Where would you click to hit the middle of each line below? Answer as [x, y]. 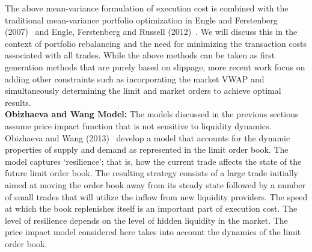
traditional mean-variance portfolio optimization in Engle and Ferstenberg [141, 20]
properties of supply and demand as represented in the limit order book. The [147, 149]
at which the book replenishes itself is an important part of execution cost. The [151, 208]
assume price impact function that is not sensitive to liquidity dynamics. [138, 125]
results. [18, 102]
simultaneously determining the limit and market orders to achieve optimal [143, 91]
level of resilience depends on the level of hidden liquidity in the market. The [146, 220]
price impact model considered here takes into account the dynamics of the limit [153, 232]
